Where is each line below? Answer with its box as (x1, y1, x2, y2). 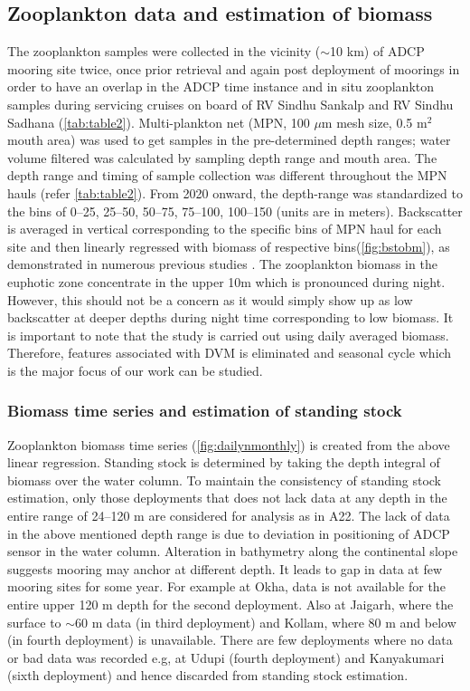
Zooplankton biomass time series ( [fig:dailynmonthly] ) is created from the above (7, 435, 450, 454)
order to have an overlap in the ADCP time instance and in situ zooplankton (7, 77, 435, 96)
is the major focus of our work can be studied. (7, 360, 263, 379)
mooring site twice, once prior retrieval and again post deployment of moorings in (7, 59, 460, 78)
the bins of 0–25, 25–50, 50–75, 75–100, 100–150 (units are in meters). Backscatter (7, 201, 463, 220)
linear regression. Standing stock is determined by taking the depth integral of (7, 453, 440, 472)
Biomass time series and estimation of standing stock (7, 399, 402, 422)
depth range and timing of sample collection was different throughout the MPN (7, 166, 447, 185)
